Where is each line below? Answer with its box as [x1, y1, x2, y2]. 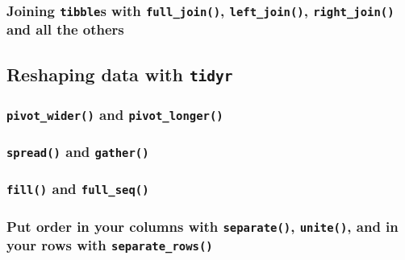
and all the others [6, 19, 124, 39]
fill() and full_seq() [6, 179, 149, 199]
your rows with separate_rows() [6, 235, 213, 255]
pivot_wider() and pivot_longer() [6, 104, 223, 124]
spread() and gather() [6, 142, 149, 162]
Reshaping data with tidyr [6, 61, 233, 86]
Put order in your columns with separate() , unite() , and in [6, 216, 399, 236]
